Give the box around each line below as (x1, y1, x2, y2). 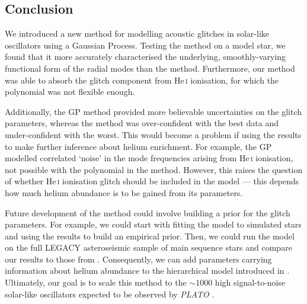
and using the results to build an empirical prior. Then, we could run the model (5, 229, 295, 242)
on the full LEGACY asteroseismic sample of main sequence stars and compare (5, 241, 292, 254)
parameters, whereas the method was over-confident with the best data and (5, 117, 279, 129)
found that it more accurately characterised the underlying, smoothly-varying (5, 50, 286, 63)
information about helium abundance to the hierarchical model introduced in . (5, 264, 290, 277)
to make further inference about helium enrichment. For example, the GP (5, 140, 272, 152)
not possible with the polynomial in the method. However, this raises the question (5, 163, 303, 175)
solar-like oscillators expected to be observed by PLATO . (5, 287, 215, 300)
